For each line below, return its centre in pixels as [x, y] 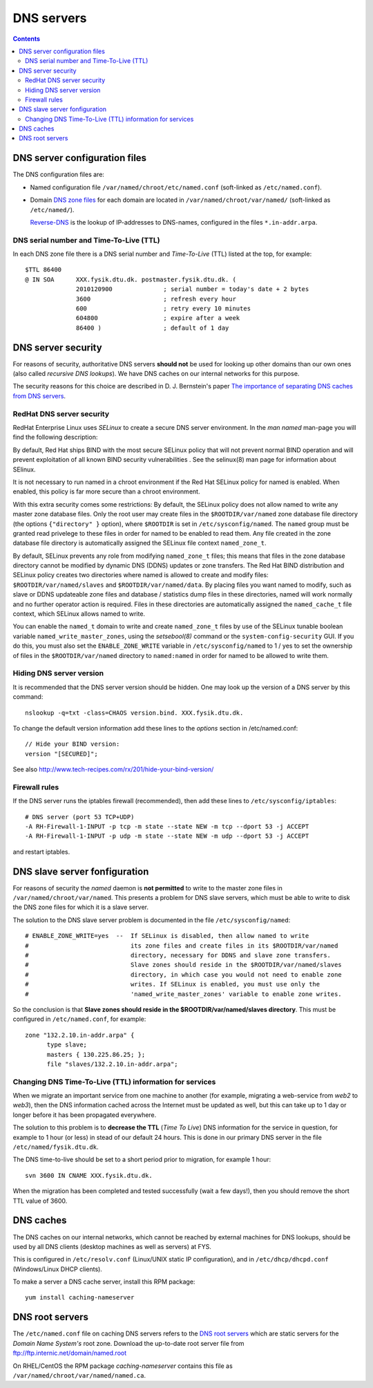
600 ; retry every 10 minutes [164, 309]
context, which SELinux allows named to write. [79, 614]
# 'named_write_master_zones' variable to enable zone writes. [183, 994]
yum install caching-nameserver [80, 1297]
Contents [27, 39]
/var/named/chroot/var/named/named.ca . [79, 1375]
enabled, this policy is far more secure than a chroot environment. [106, 491]
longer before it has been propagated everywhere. [85, 1115]
